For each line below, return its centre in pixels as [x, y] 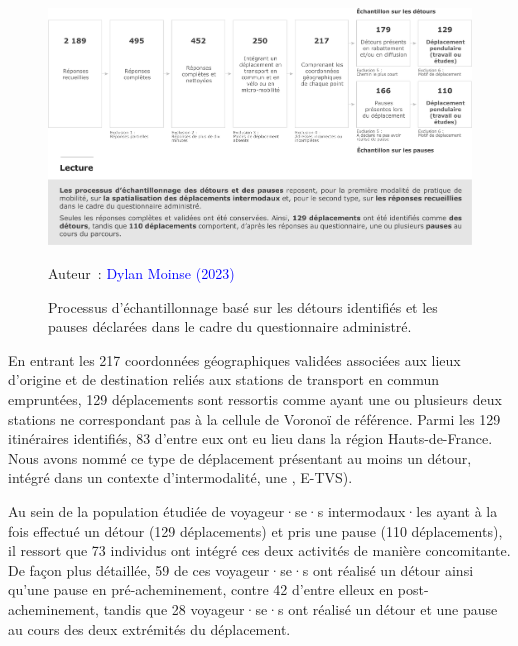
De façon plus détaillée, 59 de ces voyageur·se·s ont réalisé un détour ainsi [241, 569]
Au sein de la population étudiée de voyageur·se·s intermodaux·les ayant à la [253, 511]
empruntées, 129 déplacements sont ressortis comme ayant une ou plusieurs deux [255, 399]
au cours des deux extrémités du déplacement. [149, 628]
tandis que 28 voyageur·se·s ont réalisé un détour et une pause [300, 608]
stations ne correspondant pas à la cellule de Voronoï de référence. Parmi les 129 [254, 418]
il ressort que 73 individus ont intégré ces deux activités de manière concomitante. [259, 550]
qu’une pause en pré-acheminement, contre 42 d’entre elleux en [201, 589]
